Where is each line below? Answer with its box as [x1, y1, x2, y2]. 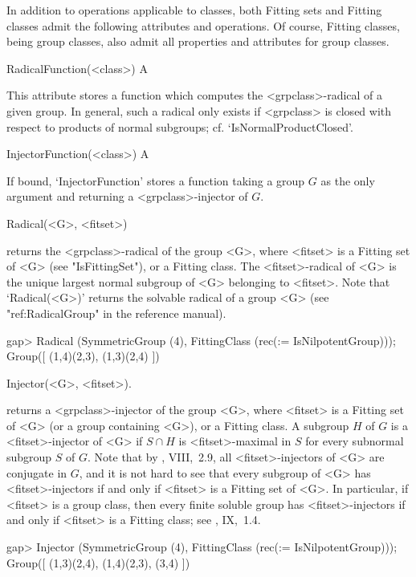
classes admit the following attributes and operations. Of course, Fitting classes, [6, 17, 400, 34]
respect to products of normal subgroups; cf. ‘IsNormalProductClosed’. [6, 118, 353, 135]
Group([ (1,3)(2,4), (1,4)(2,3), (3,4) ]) [6, 554, 190, 571]
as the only [320, 172, 375, 189]
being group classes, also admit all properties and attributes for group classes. [6, 33, 389, 50]
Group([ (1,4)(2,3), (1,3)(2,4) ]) [6, 347, 160, 364]
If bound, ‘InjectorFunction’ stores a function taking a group [6, 172, 305, 189]
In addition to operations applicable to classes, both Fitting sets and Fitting [6, 2, 382, 18]
